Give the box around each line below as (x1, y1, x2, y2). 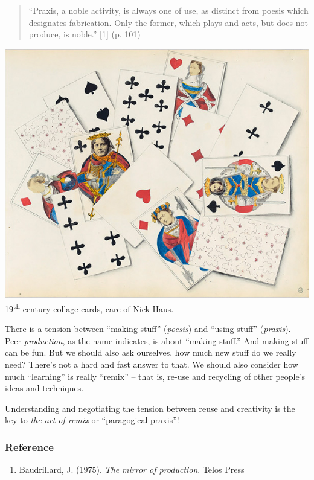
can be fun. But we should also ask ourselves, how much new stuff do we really (5, 346, 296, 359)
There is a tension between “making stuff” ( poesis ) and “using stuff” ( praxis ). (5, 322, 291, 335)
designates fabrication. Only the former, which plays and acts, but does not (28, 16, 308, 28)
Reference (5, 439, 54, 454)
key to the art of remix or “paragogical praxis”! (5, 414, 179, 426)
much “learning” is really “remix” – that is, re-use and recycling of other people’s (5, 370, 306, 382)
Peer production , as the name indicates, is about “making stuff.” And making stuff (5, 334, 309, 347)
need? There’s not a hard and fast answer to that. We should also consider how (5, 358, 298, 371)
